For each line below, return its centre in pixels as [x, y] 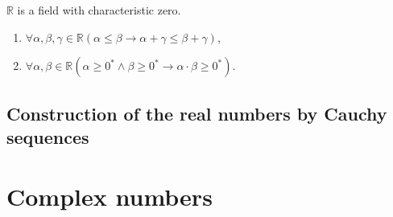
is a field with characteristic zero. [99, 10]
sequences [48, 136]
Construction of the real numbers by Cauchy [197, 113]
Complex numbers [110, 196]
